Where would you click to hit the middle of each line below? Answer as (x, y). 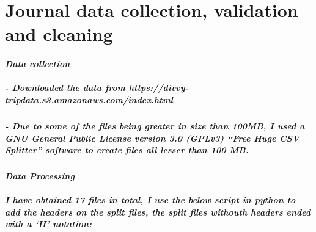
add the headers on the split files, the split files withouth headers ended (158, 212)
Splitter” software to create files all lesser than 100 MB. (127, 150)
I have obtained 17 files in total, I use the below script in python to (150, 200)
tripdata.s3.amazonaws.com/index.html (89, 99)
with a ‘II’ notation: (49, 224)
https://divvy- (159, 88)
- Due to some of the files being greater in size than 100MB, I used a (155, 125)
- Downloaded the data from (65, 88)
